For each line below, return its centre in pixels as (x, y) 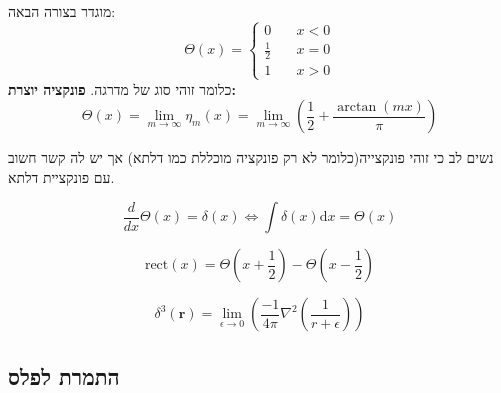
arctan (357, 106)
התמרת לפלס (64, 375)
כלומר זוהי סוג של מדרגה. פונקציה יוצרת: (122, 88)
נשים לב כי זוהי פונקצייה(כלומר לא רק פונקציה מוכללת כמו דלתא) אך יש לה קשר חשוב (251, 157)
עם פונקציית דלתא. (61, 176)
